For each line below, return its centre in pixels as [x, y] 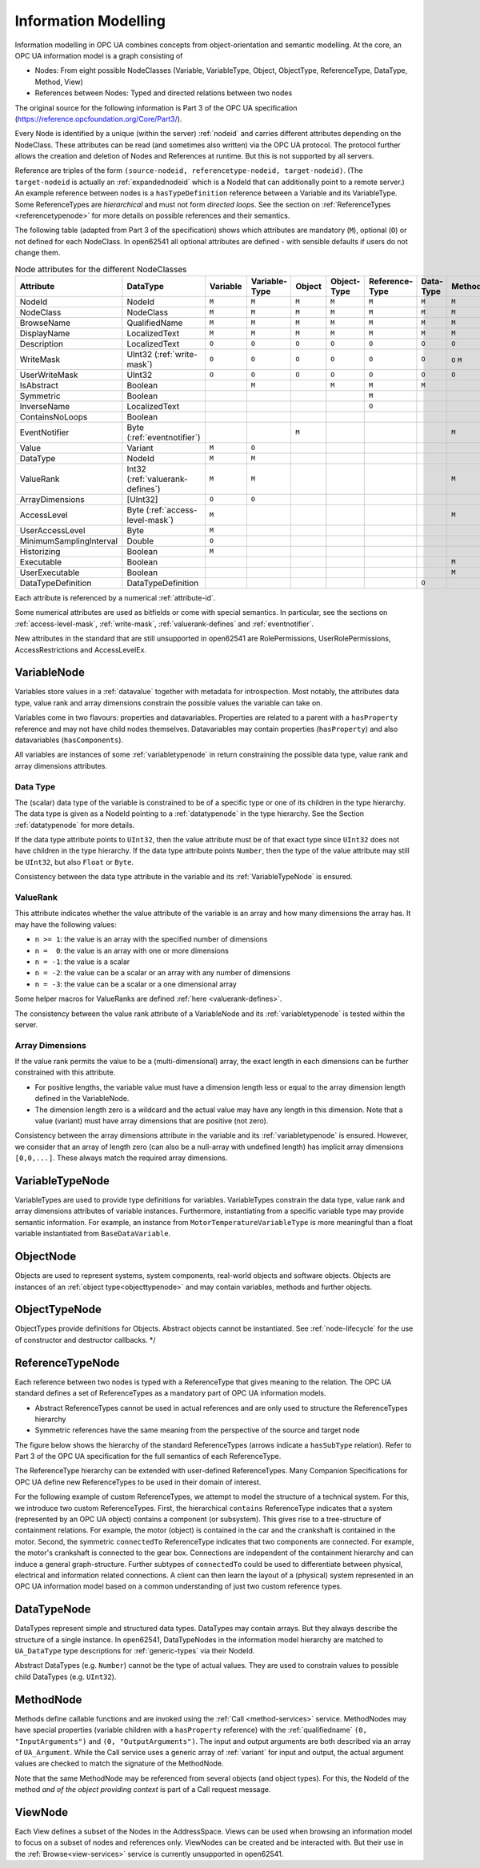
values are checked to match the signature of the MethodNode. [119, 1764]
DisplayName [45, 333]
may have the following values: [66, 924]
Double [140, 540]
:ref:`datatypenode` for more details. [75, 825]
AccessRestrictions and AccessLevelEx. [81, 649]
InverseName [45, 406]
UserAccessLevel [52, 530]
